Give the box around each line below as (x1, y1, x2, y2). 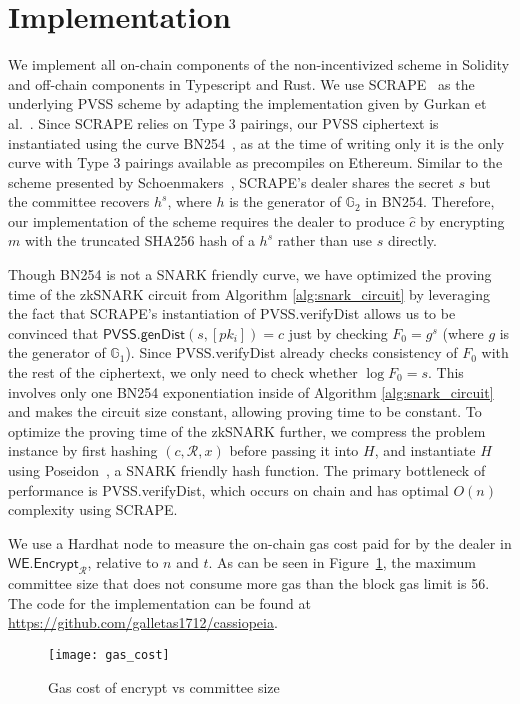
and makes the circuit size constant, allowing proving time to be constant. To (8, 401, 482, 422)
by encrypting (420, 210, 505, 231)
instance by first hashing (8, 440, 158, 461)
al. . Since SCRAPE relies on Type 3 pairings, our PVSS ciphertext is (8, 112, 439, 133)
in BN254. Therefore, (365, 191, 495, 212)
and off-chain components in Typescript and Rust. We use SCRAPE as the (8, 73, 475, 94)
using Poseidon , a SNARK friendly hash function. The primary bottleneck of (8, 460, 486, 480)
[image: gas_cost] (48, 647, 170, 662)
